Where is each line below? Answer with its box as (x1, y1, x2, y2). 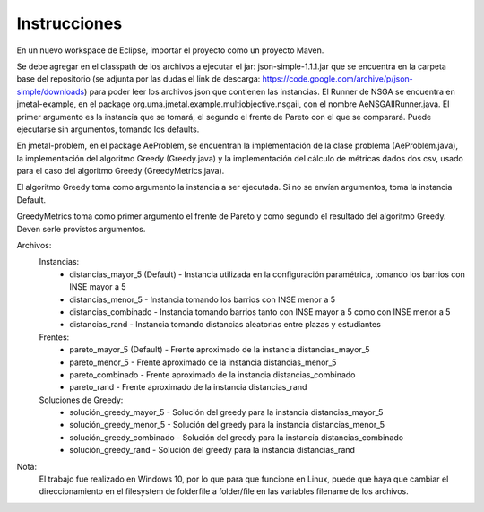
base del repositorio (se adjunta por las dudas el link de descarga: (16, 74, 261, 84)
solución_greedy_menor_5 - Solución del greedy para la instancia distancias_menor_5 (69, 420, 385, 430)
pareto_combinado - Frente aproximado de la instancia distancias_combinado (69, 369, 356, 380)
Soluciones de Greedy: (39, 395, 124, 405)
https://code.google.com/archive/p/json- (262, 74, 414, 84)
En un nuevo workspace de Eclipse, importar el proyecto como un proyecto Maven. (16, 45, 324, 56)
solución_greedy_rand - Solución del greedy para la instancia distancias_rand (69, 445, 356, 456)
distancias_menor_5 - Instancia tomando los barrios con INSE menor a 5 (69, 294, 336, 305)
